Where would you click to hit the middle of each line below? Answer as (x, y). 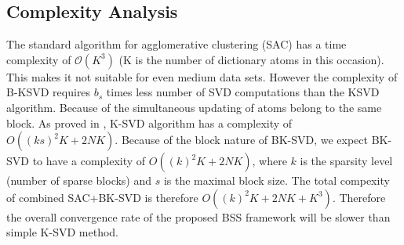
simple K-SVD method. (62, 232)
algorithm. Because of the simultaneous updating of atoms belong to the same (194, 107)
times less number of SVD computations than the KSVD (243, 92)
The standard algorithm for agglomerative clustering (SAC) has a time (177, 44)
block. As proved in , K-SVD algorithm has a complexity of (149, 122)
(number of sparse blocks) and (79, 180)
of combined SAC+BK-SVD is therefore (102, 197)
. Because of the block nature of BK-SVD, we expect (242, 140)
